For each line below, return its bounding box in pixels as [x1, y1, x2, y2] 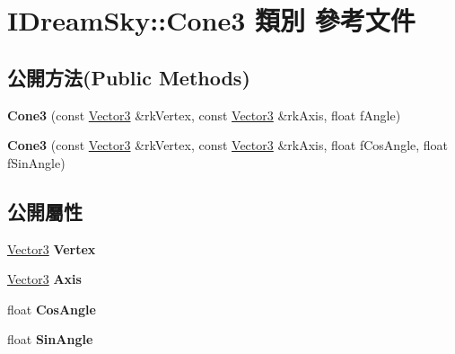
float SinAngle [7, 330, 93, 349]
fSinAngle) [7, 153, 66, 172]
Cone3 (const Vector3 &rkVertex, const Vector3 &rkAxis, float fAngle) [7, 105, 401, 124]
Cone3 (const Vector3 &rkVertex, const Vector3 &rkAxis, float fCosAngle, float [7, 136, 449, 155]
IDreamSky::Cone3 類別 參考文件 [7, 2, 416, 39]
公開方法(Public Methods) [7, 63, 250, 91]
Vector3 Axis [7, 270, 82, 288]
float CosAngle [7, 299, 96, 318]
